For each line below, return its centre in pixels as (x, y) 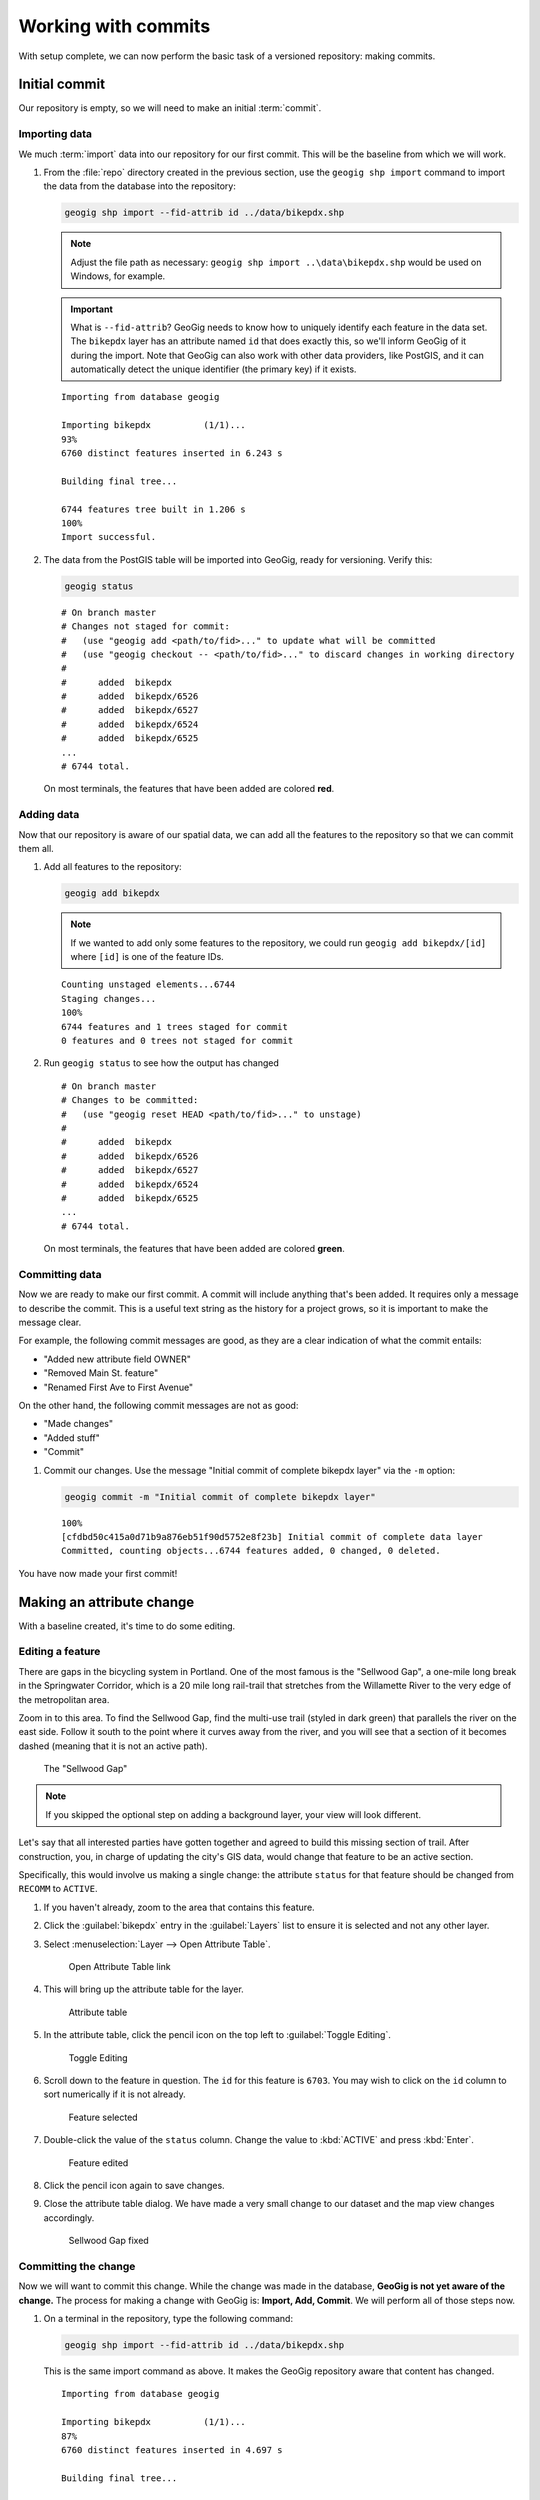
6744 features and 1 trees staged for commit (175, 1026)
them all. (36, 848)
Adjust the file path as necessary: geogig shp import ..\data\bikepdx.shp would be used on (276, 262)
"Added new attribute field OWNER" (117, 1359)
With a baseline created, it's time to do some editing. (127, 1626)
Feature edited (98, 2162)
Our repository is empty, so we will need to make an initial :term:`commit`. (170, 108)
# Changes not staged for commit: (145, 626)
